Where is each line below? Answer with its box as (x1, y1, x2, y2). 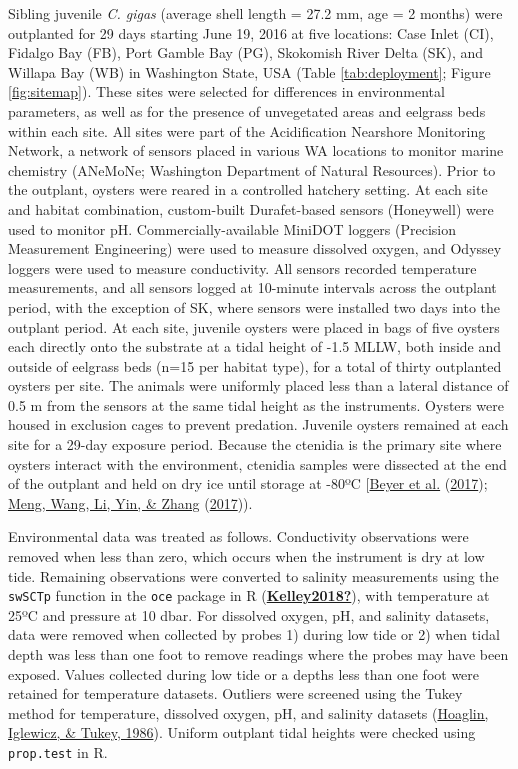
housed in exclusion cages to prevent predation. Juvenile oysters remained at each (8, 414, 509, 435)
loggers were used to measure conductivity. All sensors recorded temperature (8, 257, 477, 278)
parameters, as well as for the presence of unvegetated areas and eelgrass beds (8, 100, 486, 121)
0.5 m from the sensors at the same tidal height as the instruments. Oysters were (8, 394, 504, 415)
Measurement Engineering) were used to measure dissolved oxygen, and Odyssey (8, 238, 502, 259)
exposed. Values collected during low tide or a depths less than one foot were (8, 663, 480, 684)
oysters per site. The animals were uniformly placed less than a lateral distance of (8, 375, 509, 396)
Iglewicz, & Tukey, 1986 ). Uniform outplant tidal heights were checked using (8, 722, 476, 743)
